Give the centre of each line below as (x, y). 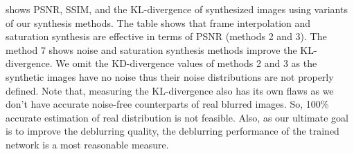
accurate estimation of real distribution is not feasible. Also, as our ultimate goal (177, 117)
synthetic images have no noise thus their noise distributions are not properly (170, 76)
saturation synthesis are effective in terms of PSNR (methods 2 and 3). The (166, 36)
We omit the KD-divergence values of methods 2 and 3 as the (186, 63)
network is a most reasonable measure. (87, 144)
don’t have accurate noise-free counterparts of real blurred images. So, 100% (167, 104)
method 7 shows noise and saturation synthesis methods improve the (151, 49)
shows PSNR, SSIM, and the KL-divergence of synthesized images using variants (177, 9)
